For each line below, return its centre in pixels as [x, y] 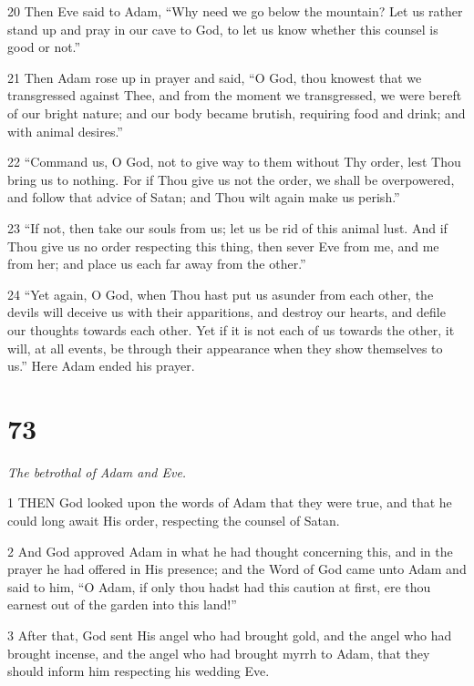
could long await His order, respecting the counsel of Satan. [174, 520]
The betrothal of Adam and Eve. [97, 471]
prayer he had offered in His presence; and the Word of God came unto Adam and [237, 569]
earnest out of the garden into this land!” [122, 604]
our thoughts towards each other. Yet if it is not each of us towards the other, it [231, 329]
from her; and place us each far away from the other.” [157, 264]
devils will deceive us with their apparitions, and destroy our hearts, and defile [227, 312]
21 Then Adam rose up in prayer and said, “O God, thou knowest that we [215, 77]
